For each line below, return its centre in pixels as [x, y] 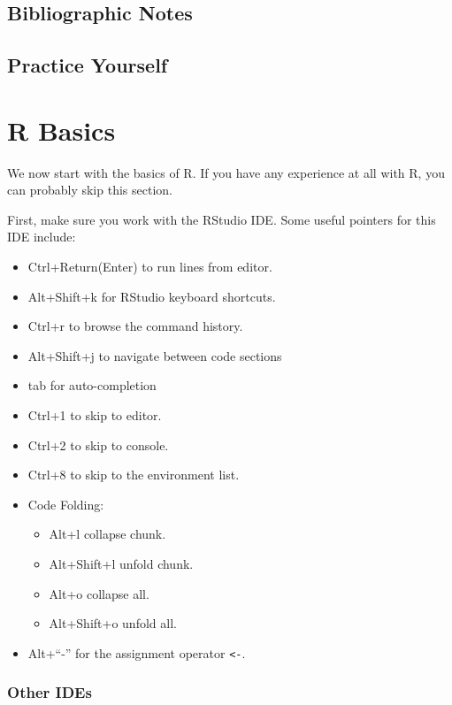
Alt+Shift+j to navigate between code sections [155, 355]
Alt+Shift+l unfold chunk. [121, 563]
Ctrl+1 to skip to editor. [95, 415]
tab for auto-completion [92, 385]
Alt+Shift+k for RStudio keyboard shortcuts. [152, 296]
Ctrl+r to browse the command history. [135, 326]
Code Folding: [66, 504]
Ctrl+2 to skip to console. [98, 444]
